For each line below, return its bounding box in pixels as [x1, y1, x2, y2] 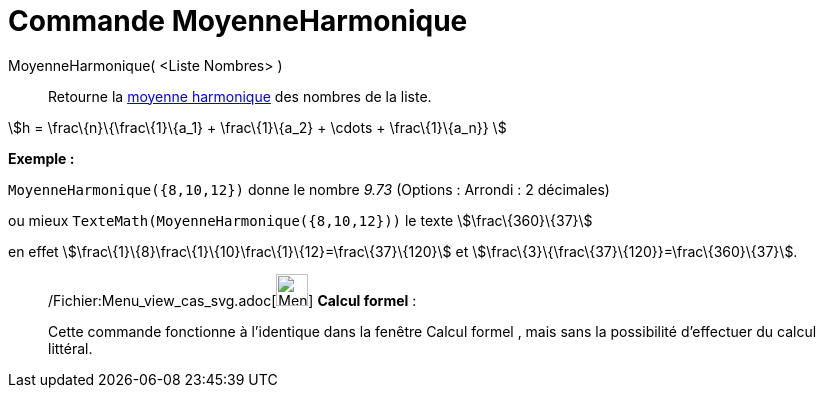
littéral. [48, 339, 93, 357]
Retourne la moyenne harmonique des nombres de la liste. [48, 87, 432, 105]
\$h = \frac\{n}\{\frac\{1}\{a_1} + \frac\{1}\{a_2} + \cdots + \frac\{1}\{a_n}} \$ [8, 118, 507, 136]
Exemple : [8, 149, 75, 167]
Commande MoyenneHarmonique [8, 4, 468, 38]
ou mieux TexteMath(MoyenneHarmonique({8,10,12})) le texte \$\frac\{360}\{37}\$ [8, 211, 593, 229]
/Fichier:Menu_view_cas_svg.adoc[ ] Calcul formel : [48, 291, 417, 309]
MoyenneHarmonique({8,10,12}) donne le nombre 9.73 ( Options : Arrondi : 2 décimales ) [8, 180, 610, 198]
